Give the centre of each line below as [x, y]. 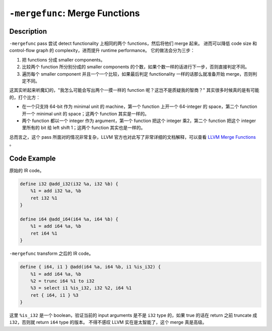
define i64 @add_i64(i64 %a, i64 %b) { [69, 219]
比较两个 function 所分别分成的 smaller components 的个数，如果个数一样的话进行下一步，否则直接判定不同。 [135, 67]
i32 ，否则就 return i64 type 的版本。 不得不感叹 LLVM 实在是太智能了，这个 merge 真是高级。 [108, 322]
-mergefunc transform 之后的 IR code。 [51, 254]
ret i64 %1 [44, 233]
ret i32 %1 [44, 198]
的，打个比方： [25, 97]
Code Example [32, 158]
